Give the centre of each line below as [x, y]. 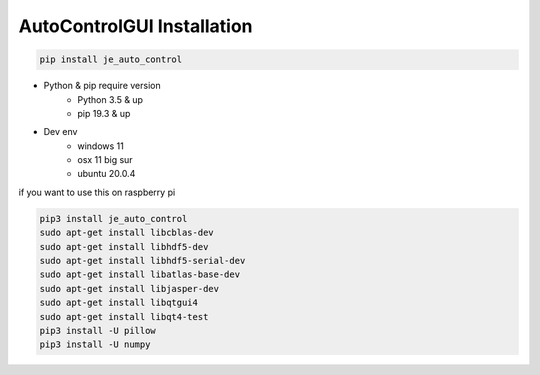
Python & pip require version [102, 86]
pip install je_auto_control [111, 59]
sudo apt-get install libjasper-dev [129, 288]
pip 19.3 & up [104, 113]
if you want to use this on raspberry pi [97, 192]
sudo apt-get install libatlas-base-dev [139, 274]
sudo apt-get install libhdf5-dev [124, 246]
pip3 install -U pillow [98, 330]
